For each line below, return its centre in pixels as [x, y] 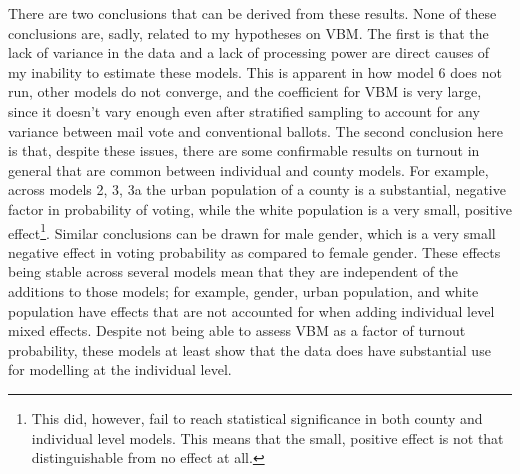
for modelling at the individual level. [120, 369]
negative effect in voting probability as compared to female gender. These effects [254, 251]
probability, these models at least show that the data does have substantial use [249, 349]
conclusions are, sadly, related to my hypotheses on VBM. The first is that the [248, 32]
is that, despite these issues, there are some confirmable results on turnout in [244, 150]
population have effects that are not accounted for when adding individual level [251, 310]
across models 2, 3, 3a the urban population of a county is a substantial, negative [257, 189]
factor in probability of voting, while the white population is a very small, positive [260, 208]
